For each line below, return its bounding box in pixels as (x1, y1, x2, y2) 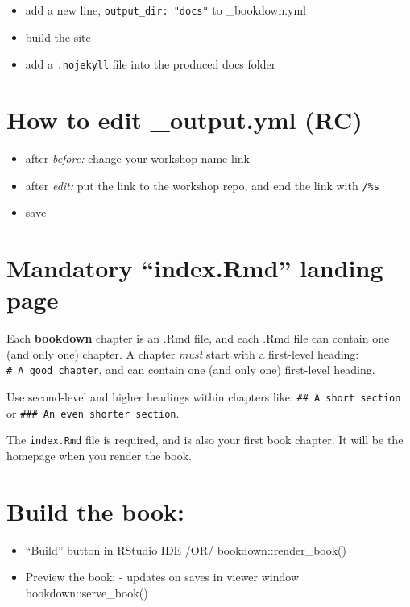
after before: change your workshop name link (25, 150, 250, 167)
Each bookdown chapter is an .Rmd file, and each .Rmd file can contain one (6, 330, 390, 347)
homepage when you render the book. (6, 447, 192, 464)
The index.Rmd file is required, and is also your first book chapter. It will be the (6, 431, 404, 448)
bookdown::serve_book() (25, 584, 148, 601)
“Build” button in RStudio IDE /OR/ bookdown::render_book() (25, 541, 346, 558)
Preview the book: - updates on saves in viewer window (25, 568, 300, 585)
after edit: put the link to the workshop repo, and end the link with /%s (25, 177, 379, 193)
